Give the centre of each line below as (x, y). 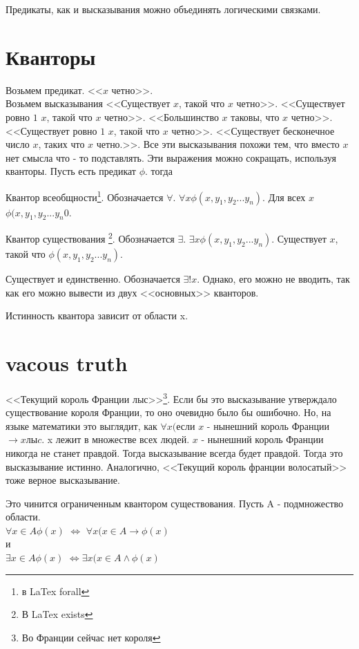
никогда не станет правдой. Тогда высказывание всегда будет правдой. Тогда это (174, 452)
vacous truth (67, 363)
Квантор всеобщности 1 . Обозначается (85, 196)
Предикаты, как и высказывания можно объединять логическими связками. (163, 9)
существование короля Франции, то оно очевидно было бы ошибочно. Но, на (168, 412)
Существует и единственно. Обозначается (93, 278)
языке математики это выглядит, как (81, 425)
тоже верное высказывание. (63, 480)
